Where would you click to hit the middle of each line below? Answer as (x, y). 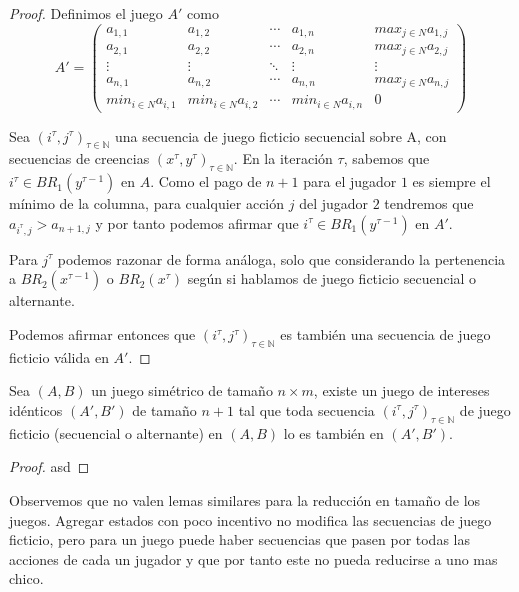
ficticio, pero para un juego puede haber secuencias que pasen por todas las (239, 539)
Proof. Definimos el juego (86, 13)
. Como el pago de (206, 181)
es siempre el (451, 181)
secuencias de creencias (79, 158)
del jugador (334, 203)
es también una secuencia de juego (385, 334)
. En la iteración (283, 158)
